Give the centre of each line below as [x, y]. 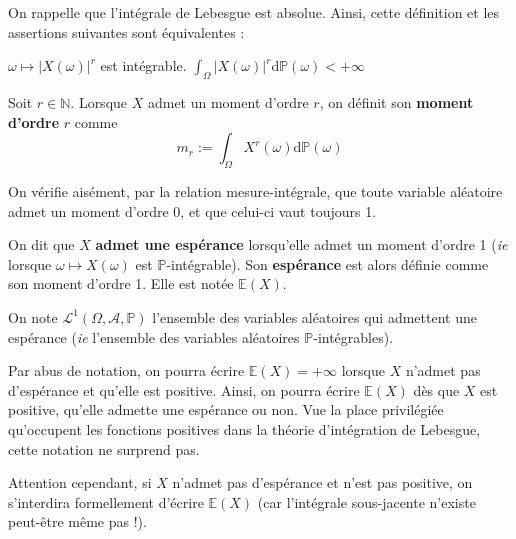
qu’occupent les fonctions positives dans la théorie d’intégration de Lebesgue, [244, 428]
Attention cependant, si [80, 482]
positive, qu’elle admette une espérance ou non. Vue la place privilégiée [226, 409]
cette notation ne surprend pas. [104, 448]
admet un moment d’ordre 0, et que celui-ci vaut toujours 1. [192, 210]
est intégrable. [143, 65]
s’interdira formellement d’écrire [106, 501]
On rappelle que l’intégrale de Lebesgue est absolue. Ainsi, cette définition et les [254, 12]
